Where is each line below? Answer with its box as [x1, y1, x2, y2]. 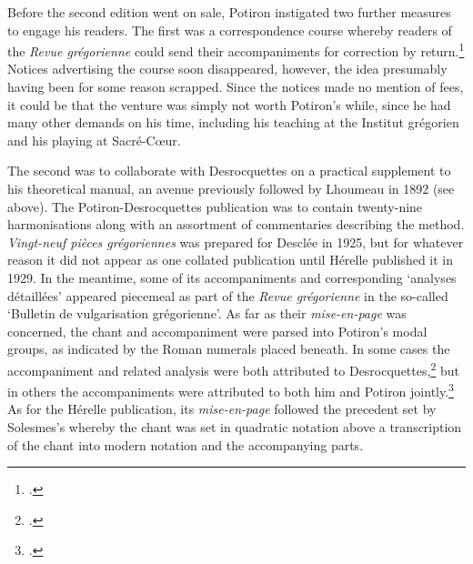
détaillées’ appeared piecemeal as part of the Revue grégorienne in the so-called [7, 286, 448, 305]
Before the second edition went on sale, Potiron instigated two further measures [7, 3, 451, 21]
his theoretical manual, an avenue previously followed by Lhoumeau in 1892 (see [7, 179, 455, 197]
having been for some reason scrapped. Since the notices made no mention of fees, [7, 77, 464, 96]
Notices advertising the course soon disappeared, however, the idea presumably [7, 59, 448, 78]
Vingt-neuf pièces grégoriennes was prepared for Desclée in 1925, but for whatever [7, 232, 464, 251]
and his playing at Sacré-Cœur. [7, 130, 181, 149]
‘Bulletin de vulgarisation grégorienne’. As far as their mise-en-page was [7, 304, 407, 323]
